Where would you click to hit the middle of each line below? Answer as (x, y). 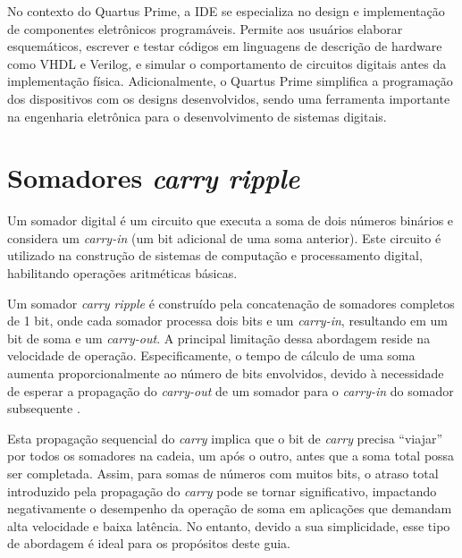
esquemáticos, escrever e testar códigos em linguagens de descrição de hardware (225, 46)
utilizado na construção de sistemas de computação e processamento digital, (215, 255)
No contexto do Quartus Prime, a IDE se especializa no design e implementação (226, 11)
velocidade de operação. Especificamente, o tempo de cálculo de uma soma (211, 355)
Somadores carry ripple (154, 178)
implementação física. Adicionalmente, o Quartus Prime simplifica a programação (230, 81)
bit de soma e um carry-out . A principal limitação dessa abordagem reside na (219, 338)
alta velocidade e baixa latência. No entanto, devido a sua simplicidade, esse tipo (229, 525)
